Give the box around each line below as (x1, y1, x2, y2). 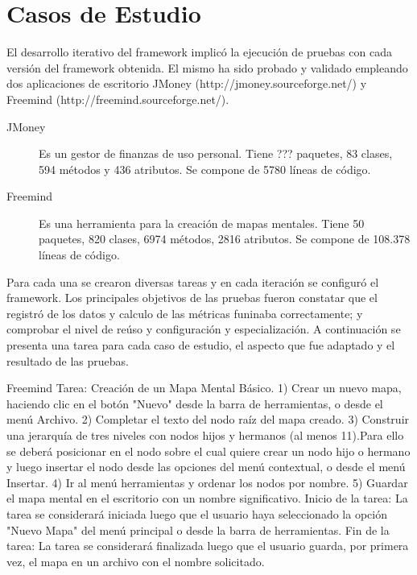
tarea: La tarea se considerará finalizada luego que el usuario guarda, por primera (6, 537, 409, 554)
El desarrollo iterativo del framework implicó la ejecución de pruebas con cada (6, 43, 392, 60)
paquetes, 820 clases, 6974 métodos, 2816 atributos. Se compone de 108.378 (39, 230, 411, 247)
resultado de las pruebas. (6, 352, 129, 369)
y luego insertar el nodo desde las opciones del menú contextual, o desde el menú (6, 458, 406, 475)
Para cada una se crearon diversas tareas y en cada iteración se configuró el (6, 273, 379, 290)
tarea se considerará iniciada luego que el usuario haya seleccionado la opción (6, 505, 387, 522)
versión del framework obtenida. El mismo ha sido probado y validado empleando (6, 59, 408, 76)
